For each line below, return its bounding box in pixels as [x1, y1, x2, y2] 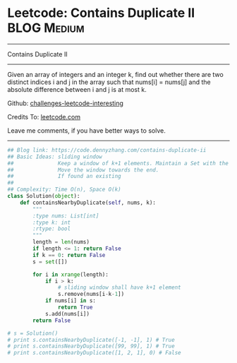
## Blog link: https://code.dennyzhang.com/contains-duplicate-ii [7, 146, 207, 153]
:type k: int [32, 219, 71, 226]
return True [57, 304, 93, 311]
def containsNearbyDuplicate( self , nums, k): [20, 199, 157, 206]
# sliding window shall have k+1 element [57, 284, 181, 291]
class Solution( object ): [7, 193, 80, 200]
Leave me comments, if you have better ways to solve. [7, 126, 166, 135]
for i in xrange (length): [32, 270, 109, 278]
